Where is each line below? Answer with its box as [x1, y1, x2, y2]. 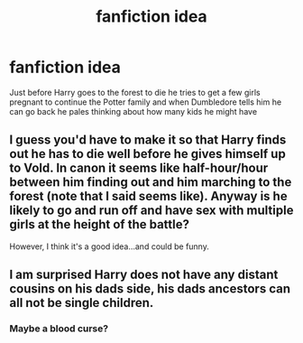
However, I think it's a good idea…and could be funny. [9, 241, 209, 252]
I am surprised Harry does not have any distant [9, 267, 279, 283]
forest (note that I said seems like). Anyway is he [9, 189, 288, 204]
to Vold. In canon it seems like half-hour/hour [9, 161, 269, 176]
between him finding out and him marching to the [9, 174, 292, 190]
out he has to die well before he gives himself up [9, 146, 286, 162]
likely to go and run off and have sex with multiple [9, 203, 294, 218]
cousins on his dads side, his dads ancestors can [9, 282, 291, 297]
